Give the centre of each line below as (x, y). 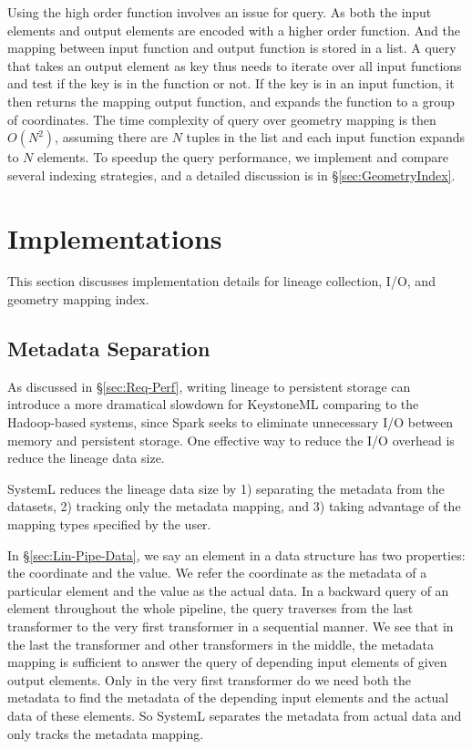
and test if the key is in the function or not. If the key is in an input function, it (231, 83)
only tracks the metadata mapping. (106, 733)
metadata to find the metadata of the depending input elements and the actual (228, 698)
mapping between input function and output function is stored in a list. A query (232, 48)
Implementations (115, 237)
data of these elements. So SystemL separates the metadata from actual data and (235, 715)
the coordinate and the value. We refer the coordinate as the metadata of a (217, 573)
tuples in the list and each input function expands (326, 137)
